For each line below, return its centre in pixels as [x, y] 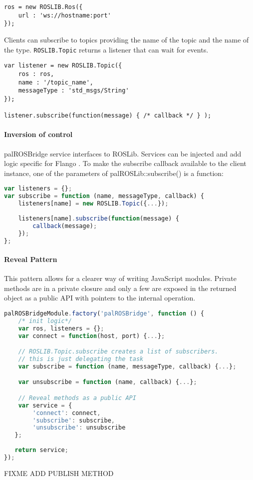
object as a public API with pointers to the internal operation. [100, 298]
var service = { [45, 405]
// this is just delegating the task [81, 359]
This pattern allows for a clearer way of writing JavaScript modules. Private [121, 278]
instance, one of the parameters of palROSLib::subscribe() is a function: [114, 173]
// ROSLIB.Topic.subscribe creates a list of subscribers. [118, 352]
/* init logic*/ [45, 321]
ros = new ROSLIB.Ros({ [43, 7]
